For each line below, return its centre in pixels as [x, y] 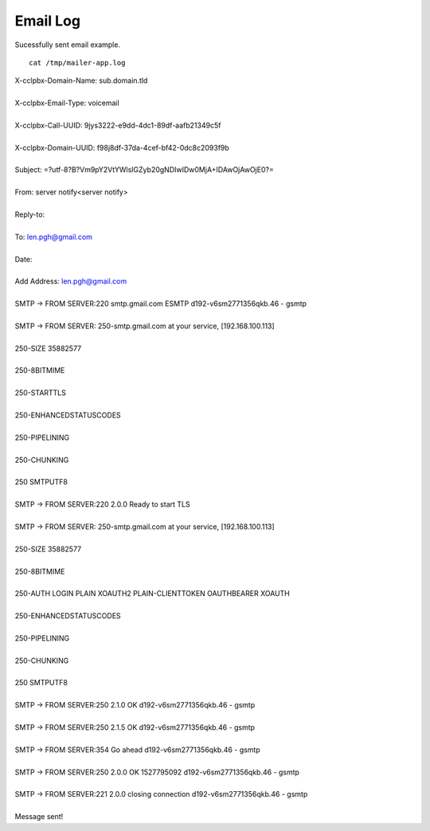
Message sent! [39, 817]
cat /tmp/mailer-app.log [77, 63]
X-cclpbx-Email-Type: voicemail [67, 103]
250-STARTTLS [41, 393]
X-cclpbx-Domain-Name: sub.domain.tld [81, 80]
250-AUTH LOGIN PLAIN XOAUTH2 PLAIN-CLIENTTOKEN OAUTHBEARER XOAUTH [152, 594]
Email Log [48, 21]
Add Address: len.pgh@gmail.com [71, 281]
